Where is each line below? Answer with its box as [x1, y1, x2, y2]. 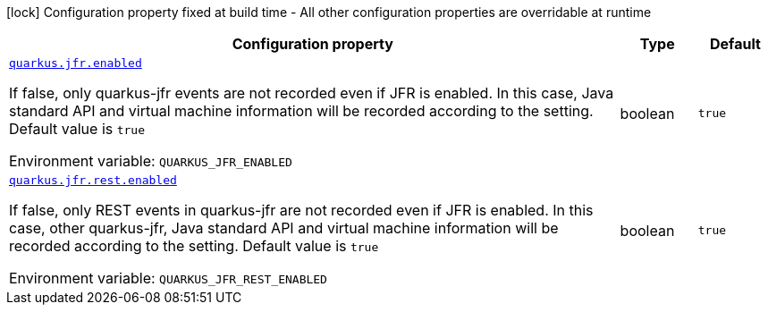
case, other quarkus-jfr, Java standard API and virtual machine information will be [9, 219, 559, 237]
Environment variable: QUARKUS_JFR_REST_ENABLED [9, 269, 327, 287]
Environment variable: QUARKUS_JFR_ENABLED [9, 152, 292, 170]
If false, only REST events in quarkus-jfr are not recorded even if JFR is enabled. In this [9, 201, 594, 219]
